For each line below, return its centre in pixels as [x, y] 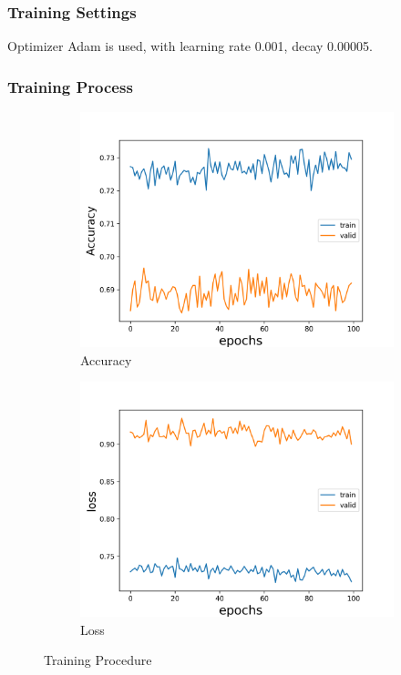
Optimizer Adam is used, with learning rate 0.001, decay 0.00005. [190, 46]
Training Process [70, 86]
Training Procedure [98, 660]
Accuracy [106, 359]
